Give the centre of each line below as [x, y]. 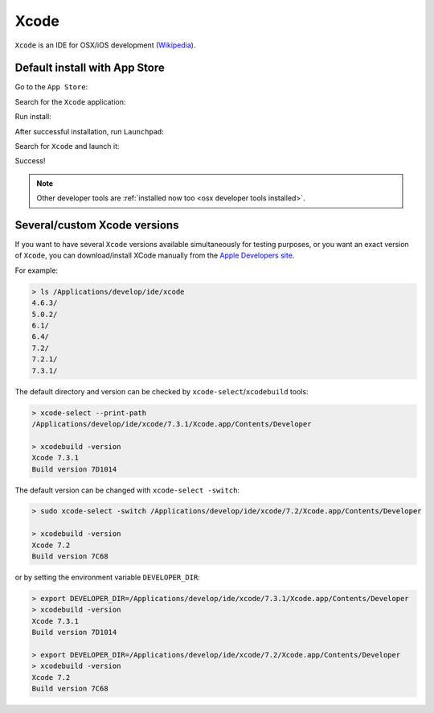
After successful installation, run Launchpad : [90, 131]
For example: [37, 270]
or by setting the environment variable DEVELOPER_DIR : [107, 577]
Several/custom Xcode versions [97, 225]
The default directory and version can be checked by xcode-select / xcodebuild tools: [162, 391]
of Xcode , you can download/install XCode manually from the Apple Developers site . [155, 256]
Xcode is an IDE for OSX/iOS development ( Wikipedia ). [105, 45]
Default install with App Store [90, 68]
